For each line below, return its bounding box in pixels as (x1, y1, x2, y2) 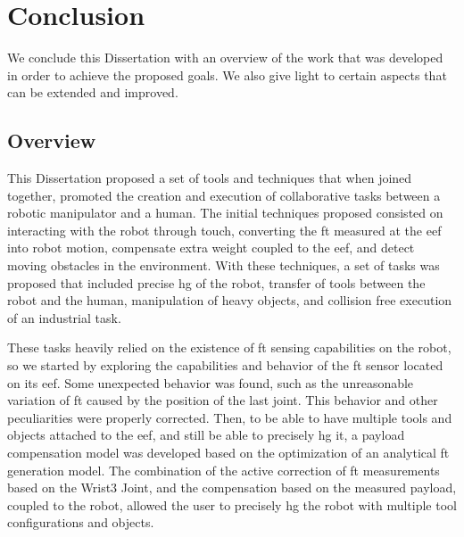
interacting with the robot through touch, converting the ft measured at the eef (7, 220, 442, 239)
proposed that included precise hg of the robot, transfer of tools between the (7, 273, 426, 292)
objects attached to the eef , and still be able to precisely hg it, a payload (7, 425, 405, 444)
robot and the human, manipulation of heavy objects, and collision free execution (7, 291, 452, 310)
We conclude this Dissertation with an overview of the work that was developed (7, 48, 443, 67)
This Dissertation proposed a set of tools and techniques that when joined (7, 169, 412, 187)
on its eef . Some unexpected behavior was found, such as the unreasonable (7, 373, 414, 392)
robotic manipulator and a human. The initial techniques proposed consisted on (7, 203, 443, 222)
